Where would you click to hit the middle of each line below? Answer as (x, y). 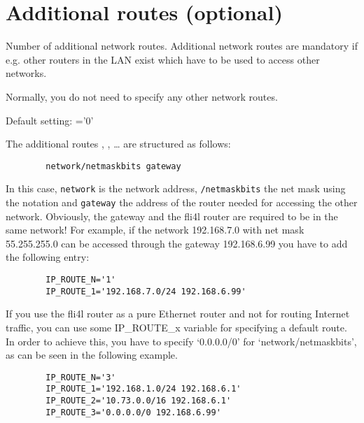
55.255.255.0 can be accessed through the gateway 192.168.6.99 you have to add (177, 243)
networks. (26, 73)
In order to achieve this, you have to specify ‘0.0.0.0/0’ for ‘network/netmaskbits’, (181, 341)
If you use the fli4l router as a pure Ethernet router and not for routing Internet (178, 314)
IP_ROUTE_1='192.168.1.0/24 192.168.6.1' (143, 389)
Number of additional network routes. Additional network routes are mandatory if (182, 46)
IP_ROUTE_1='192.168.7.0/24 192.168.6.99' (146, 291)
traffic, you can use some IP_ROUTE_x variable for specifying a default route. (176, 327)
